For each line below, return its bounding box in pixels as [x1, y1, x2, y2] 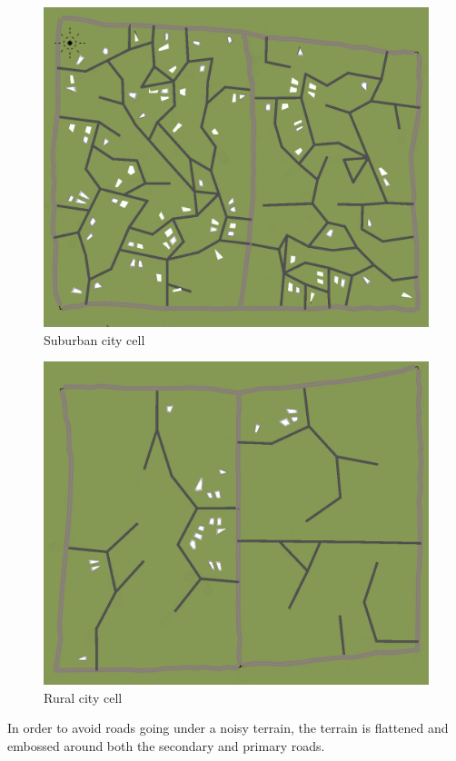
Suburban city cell [44, 330, 145, 349]
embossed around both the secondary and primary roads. [7, 736, 325, 756]
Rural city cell [44, 687, 123, 707]
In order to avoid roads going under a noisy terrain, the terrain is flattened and [7, 718, 449, 737]
